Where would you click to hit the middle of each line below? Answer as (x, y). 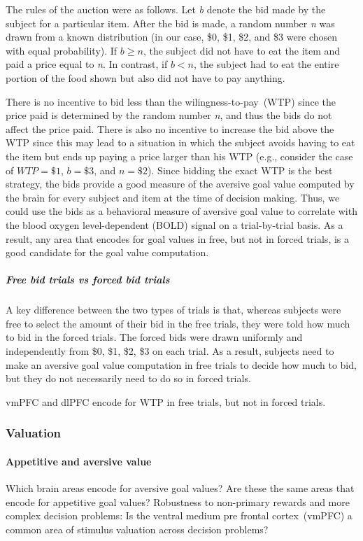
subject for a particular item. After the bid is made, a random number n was (170, 23)
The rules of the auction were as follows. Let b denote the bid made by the (166, 9)
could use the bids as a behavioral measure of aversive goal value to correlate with (181, 211)
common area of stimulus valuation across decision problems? (137, 529)
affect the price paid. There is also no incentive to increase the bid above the (170, 128)
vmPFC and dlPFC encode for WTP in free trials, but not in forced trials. (166, 401)
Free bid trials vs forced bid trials (88, 280)
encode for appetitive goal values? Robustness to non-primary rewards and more (178, 501)
